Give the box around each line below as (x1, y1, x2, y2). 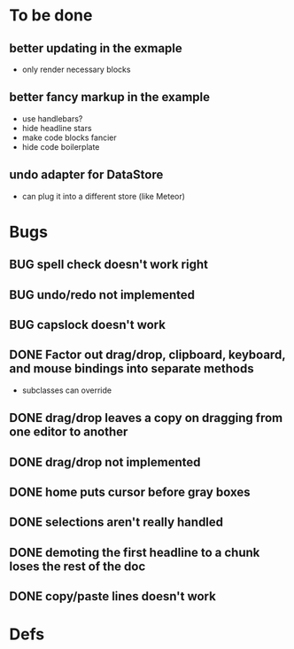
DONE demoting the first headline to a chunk (9, 544, 260, 559)
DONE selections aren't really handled (9, 515, 224, 530)
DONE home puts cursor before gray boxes (9, 484, 251, 499)
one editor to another (9, 425, 128, 440)
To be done (9, 5, 93, 26)
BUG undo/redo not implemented (9, 287, 195, 302)
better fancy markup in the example (9, 90, 211, 105)
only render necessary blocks (21, 64, 131, 74)
